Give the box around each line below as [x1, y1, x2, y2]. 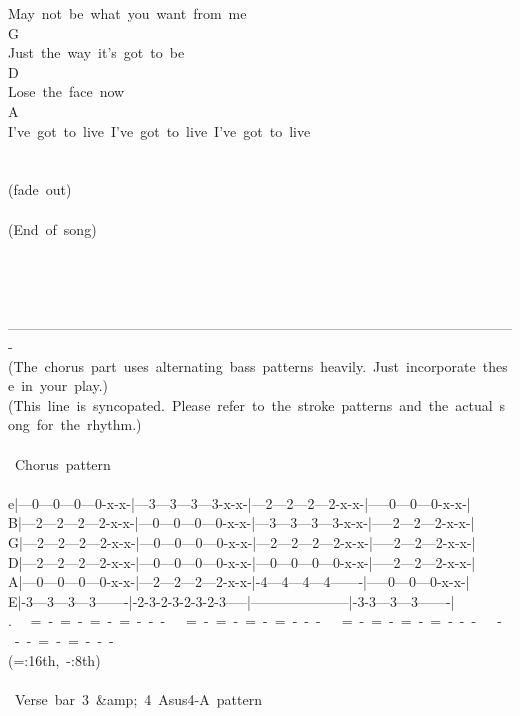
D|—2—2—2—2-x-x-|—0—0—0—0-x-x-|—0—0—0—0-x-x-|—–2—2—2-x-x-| [8, 551, 476, 572]
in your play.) [21, 375, 109, 396]
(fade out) [8, 179, 72, 200]
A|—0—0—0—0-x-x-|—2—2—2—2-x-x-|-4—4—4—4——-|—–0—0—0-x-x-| [8, 571, 470, 592]
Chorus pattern [14, 453, 111, 474]
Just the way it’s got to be [8, 42, 185, 63]
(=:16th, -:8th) [8, 649, 101, 670]
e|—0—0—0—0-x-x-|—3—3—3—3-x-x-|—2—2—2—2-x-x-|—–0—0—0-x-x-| [8, 492, 471, 513]
